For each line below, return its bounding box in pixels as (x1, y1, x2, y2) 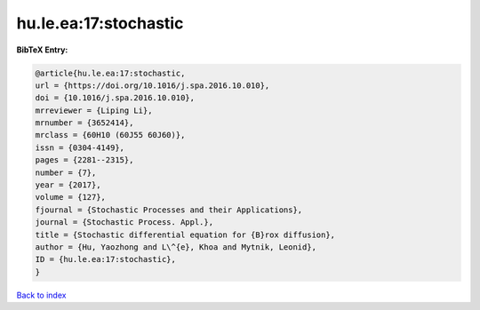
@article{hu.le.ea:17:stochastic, (35, 68, 186, 78)
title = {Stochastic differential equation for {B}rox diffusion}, (35, 229, 336, 240)
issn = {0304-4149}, (35, 142, 124, 153)
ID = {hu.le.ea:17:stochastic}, (35, 254, 177, 265)
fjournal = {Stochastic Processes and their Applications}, (35, 204, 303, 215)
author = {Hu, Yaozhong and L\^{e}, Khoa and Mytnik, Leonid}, (35, 242, 317, 252)
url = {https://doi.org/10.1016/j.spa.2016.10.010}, (35, 80, 270, 91)
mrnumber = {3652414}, (35, 118, 134, 128)
